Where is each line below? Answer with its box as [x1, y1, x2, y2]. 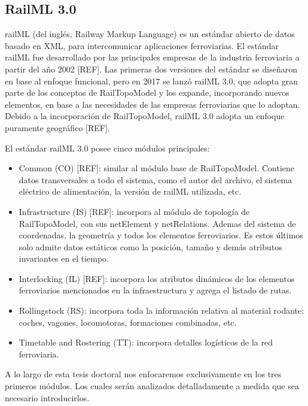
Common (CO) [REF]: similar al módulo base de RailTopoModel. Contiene [19, 162, 295, 174]
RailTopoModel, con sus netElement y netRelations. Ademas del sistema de [19, 217, 296, 229]
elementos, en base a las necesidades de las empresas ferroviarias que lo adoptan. [5, 98, 300, 110]
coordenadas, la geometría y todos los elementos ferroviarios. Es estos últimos [19, 229, 303, 241]
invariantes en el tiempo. [19, 252, 109, 265]
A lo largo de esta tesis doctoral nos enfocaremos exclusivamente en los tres [5, 368, 282, 380]
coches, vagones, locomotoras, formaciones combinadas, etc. [19, 316, 237, 328]
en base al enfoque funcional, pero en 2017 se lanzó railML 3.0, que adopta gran [5, 74, 298, 87]
